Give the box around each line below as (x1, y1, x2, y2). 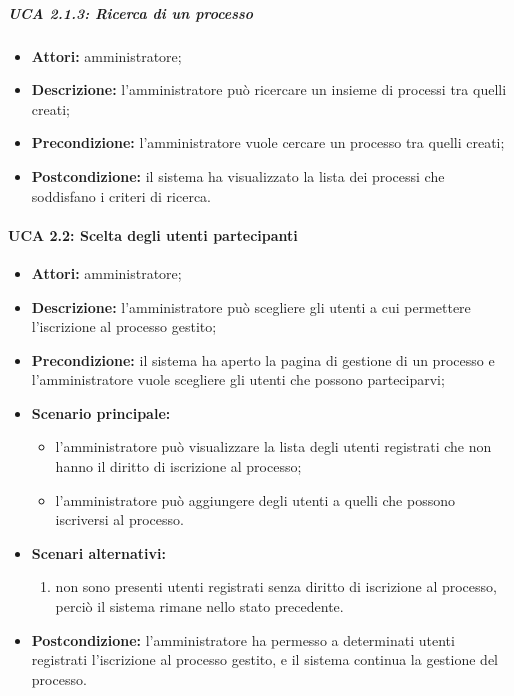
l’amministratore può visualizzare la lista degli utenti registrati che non (55, 436, 492, 457)
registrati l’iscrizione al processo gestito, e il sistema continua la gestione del (31, 649, 499, 670)
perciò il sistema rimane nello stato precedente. (55, 596, 344, 617)
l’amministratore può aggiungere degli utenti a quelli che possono (55, 489, 455, 510)
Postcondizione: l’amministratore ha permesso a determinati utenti (31, 629, 455, 650)
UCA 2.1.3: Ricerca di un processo (8, 2, 254, 23)
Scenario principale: (31, 402, 171, 423)
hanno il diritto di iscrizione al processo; (55, 456, 302, 477)
